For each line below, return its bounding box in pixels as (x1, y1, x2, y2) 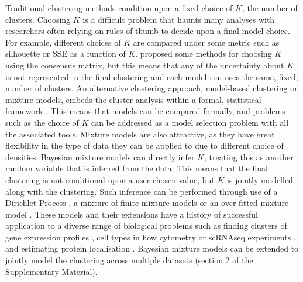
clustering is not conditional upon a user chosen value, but (5, 173, 215, 185)
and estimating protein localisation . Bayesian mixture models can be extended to (5, 242, 299, 255)
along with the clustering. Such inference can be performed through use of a (5, 185, 278, 197)
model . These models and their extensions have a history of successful (5, 208, 258, 220)
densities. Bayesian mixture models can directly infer (5, 150, 195, 163)
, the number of (242, 2, 298, 13)
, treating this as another (204, 150, 294, 163)
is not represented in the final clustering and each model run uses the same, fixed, (5, 70, 298, 82)
